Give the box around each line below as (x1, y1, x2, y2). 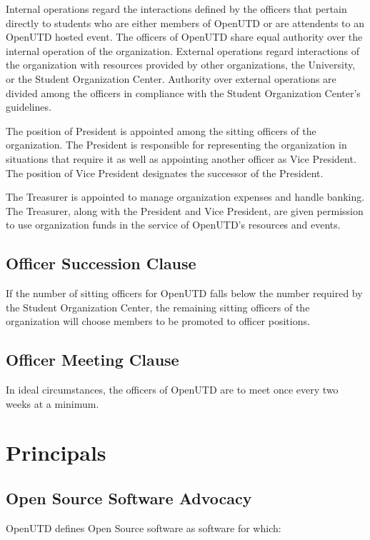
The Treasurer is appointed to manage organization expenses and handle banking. (6, 189, 365, 204)
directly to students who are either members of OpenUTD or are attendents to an (6, 15, 364, 30)
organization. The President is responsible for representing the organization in (6, 137, 347, 152)
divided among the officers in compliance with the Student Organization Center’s (6, 85, 361, 100)
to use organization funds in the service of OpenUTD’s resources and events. (6, 217, 341, 232)
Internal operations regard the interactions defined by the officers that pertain (6, 1, 347, 16)
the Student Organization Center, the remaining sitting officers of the (6, 299, 310, 314)
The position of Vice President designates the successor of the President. (6, 165, 324, 180)
